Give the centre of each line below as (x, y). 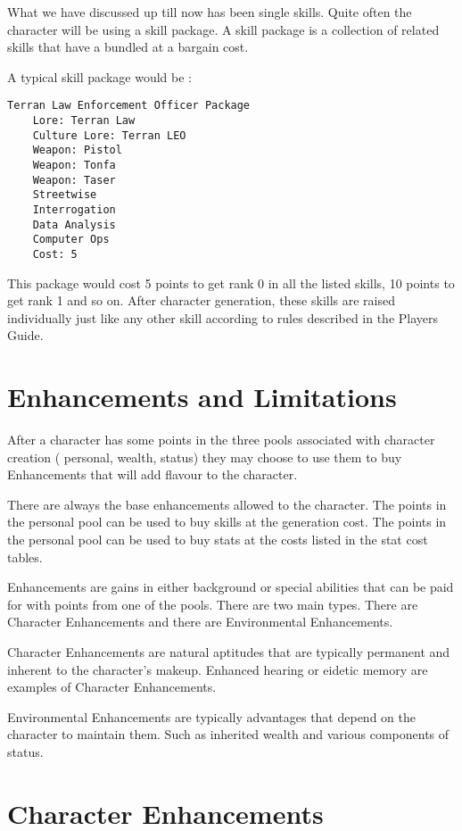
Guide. (25, 335)
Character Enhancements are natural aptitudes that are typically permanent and (229, 652)
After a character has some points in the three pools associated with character (221, 440)
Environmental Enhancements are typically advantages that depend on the (211, 716)
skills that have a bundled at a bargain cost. (128, 47)
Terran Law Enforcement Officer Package (129, 106)
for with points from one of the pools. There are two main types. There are (213, 604)
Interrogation (74, 209)
